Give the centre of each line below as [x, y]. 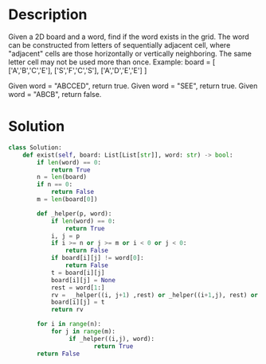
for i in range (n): [69, 324]
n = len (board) [62, 177]
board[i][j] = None [83, 280]
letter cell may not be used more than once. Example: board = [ [112, 62]
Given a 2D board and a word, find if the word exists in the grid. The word [129, 37]
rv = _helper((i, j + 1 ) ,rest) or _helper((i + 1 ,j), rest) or [155, 295]
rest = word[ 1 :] [78, 288]
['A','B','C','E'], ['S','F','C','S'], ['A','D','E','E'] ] [78, 70]
